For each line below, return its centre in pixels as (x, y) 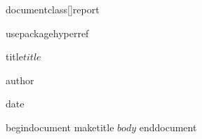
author (20, 80)
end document (168, 127)
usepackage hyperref (47, 33)
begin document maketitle (60, 127)
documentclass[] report (53, 9)
